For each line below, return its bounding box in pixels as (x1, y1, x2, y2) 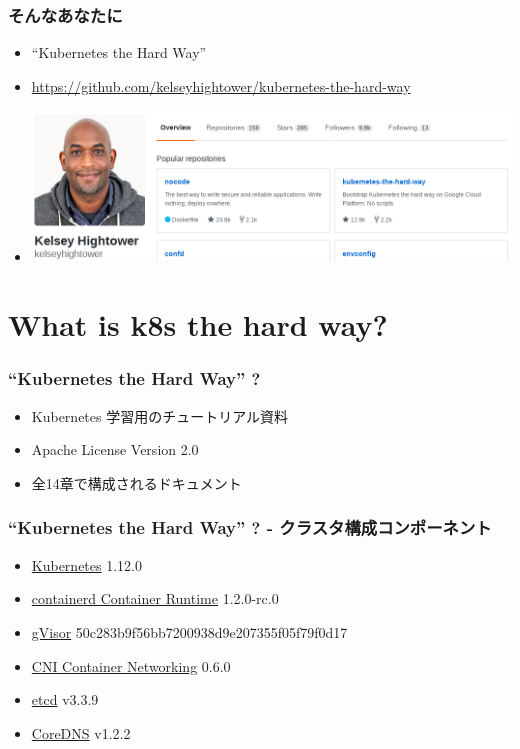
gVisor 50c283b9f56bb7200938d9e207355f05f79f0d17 (31, 621, 348, 642)
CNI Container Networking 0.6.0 (31, 655, 231, 676)
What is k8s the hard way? (8, 304, 388, 345)
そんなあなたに (8, 2, 123, 27)
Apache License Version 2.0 (31, 439, 199, 460)
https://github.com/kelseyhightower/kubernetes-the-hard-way (31, 75, 411, 96)
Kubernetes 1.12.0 (31, 554, 142, 575)
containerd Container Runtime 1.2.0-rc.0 (31, 588, 279, 609)
